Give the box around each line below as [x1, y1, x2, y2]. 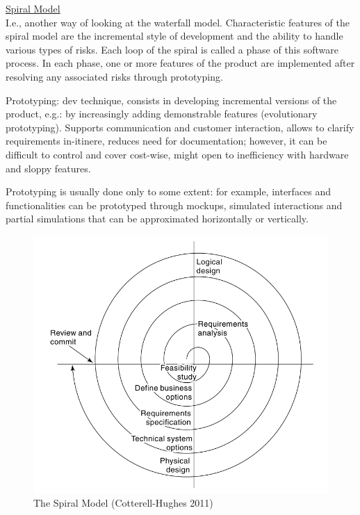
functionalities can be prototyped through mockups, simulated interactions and [6, 197, 343, 212]
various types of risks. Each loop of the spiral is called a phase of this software [6, 42, 338, 56]
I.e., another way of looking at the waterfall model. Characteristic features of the [6, 15, 350, 29]
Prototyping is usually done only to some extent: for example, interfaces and [6, 184, 332, 199]
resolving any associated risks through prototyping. [6, 69, 223, 83]
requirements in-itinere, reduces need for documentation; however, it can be [6, 133, 327, 148]
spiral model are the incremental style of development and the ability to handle [6, 28, 343, 43]
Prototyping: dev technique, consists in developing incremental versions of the [6, 92, 337, 107]
